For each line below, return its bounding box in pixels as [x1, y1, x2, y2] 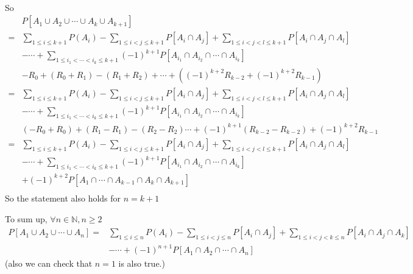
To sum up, [5, 212, 48, 225]
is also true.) [118, 256, 165, 269]
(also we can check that [5, 256, 93, 269]
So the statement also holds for [5, 191, 121, 204]
